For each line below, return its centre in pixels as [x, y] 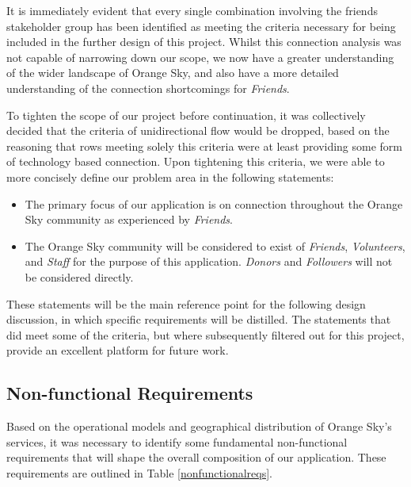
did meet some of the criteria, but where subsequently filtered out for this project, [205, 334]
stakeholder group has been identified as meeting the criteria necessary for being [201, 26]
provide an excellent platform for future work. [118, 350]
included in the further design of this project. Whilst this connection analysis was [204, 42]
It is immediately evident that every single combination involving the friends [192, 10]
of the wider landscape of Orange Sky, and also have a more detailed [173, 73]
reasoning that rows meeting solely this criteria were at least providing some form [205, 146]
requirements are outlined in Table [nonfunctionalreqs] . [139, 472]
